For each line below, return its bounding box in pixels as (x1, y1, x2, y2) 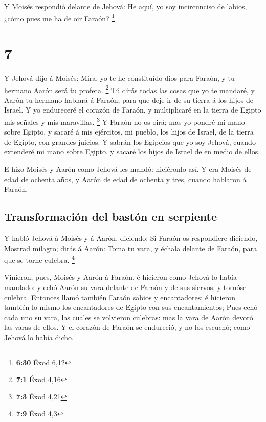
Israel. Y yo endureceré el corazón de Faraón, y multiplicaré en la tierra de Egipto (4, 104, 261, 115)
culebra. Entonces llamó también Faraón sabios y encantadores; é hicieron (4, 292, 235, 302)
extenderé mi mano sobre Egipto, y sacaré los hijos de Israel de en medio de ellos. (4, 146, 260, 157)
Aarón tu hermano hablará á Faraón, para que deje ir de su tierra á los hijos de (4, 94, 253, 105)
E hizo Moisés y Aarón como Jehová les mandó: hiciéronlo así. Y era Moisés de (4, 164, 252, 174)
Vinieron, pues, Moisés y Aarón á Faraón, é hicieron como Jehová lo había (4, 272, 237, 282)
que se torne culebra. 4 (4, 253, 75, 265)
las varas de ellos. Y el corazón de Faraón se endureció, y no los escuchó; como (4, 322, 250, 332)
